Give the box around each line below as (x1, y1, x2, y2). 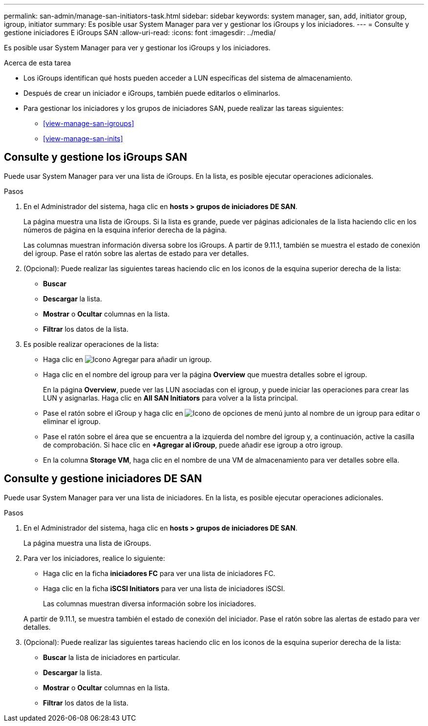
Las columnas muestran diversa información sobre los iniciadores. (43, 599, 257, 608)
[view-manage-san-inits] (43, 134, 123, 143)
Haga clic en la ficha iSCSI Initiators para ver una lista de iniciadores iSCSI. (43, 584, 285, 593)
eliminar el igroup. (43, 417, 101, 426)
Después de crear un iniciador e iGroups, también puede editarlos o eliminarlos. (23, 89, 280, 97)
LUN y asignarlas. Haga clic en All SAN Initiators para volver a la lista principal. (43, 393, 298, 402)
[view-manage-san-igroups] (43, 119, 134, 128)
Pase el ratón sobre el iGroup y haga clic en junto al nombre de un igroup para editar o (43, 408, 420, 417)
